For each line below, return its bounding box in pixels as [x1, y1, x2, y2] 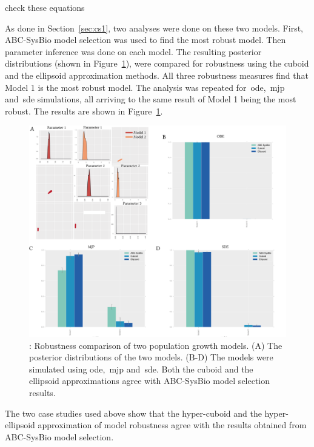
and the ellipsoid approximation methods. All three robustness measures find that [5, 68, 309, 81]
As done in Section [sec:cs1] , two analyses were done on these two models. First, [5, 21, 303, 34]
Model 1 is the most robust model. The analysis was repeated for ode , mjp [5, 81, 285, 93]
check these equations [5, 1, 85, 13]
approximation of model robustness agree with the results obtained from [38, 419, 307, 431]
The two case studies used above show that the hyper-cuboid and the [5, 406, 262, 419]
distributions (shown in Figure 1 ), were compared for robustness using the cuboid [5, 57, 309, 70]
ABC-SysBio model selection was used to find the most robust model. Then [5, 33, 286, 46]
